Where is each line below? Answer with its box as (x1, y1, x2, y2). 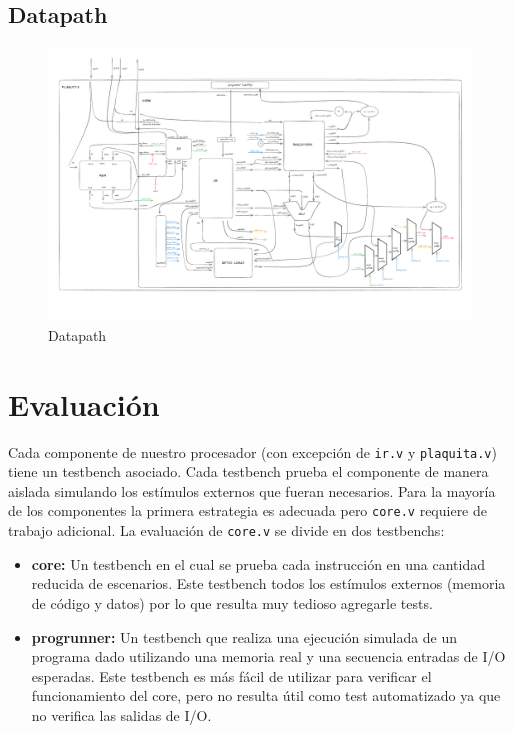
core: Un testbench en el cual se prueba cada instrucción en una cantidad (31, 553, 486, 574)
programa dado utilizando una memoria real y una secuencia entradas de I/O (31, 646, 506, 667)
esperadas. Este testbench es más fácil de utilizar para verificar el (31, 665, 432, 686)
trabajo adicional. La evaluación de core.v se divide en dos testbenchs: (8, 520, 445, 541)
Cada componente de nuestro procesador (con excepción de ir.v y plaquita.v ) (8, 441, 497, 462)
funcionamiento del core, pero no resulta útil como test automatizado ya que (31, 685, 501, 706)
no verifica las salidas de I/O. (31, 704, 212, 725)
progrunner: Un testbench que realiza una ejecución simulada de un (31, 626, 458, 647)
